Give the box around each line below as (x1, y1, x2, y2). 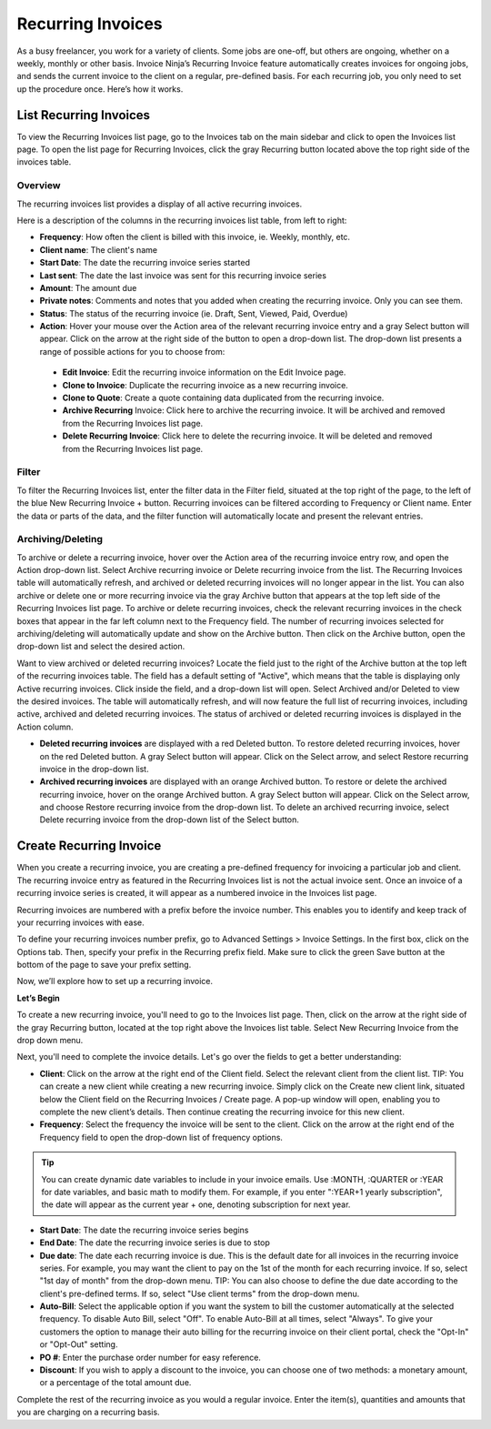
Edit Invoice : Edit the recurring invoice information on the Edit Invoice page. (62, 367, 346, 377)
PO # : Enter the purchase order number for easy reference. (39, 1352, 261, 1363)
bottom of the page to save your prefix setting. (16, 960, 192, 971)
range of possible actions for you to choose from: (39, 346, 225, 357)
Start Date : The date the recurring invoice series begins (39, 1224, 249, 1235)
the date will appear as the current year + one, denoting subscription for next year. (41, 1199, 351, 1210)
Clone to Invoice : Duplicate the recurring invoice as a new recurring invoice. (62, 379, 349, 390)
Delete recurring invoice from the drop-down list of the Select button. (39, 814, 299, 825)
